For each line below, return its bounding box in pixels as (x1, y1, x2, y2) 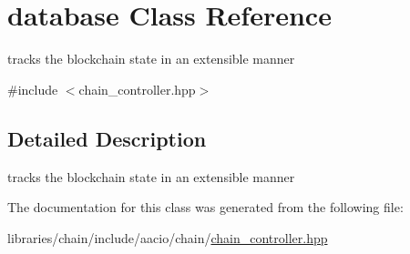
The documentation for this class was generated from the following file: (7, 198, 404, 217)
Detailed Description (7, 124, 207, 152)
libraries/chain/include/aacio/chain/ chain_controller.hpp (7, 228, 328, 247)
